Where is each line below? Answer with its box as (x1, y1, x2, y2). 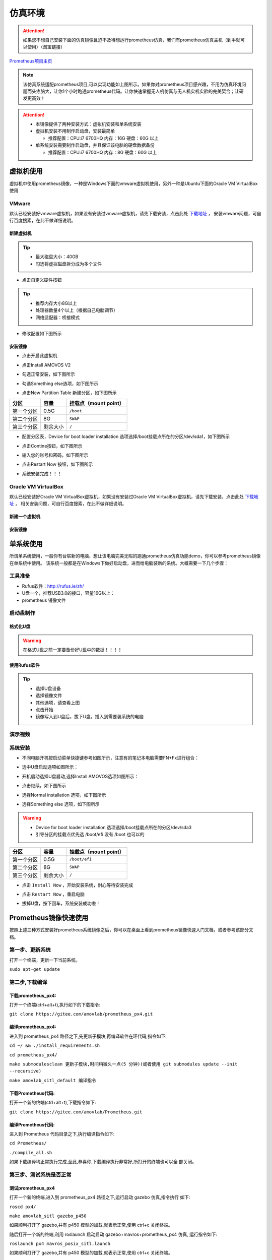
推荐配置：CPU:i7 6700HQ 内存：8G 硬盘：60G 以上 (48, 149, 157, 155)
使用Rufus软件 (9, 662, 40, 668)
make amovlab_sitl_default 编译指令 (9, 1078, 97, 1083)
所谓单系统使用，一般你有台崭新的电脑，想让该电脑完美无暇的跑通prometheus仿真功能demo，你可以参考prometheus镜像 (9, 553, 261, 559)
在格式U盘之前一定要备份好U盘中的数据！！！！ (23, 647, 122, 653)
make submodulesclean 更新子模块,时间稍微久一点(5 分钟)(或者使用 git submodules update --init (9, 1061, 238, 1067)
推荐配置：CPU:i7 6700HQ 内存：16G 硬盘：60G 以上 (48, 135, 159, 141)
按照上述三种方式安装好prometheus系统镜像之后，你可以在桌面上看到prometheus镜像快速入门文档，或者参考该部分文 (9, 927, 254, 933)
